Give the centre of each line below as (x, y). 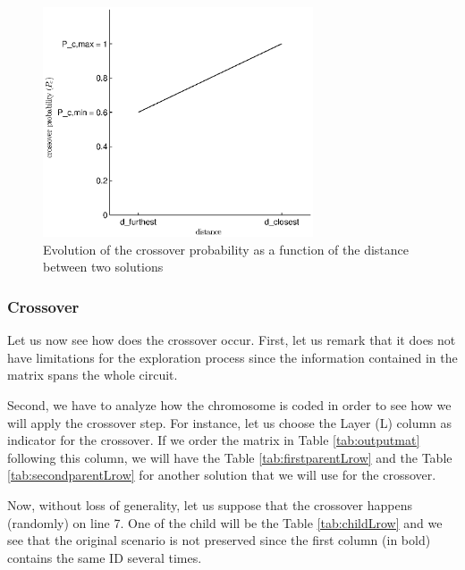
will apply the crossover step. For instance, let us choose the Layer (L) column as (230, 422)
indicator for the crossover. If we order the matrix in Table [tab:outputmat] (214, 440)
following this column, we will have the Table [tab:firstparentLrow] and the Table (230, 457)
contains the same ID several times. (105, 557)
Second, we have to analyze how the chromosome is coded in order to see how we (229, 405)
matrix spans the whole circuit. (93, 375)
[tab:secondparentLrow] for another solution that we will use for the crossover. (222, 475)
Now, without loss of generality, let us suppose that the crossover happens (210, 504)
